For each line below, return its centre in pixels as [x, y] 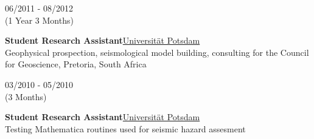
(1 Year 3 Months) [39, 20]
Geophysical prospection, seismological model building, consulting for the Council [157, 52]
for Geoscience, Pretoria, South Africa [76, 64]
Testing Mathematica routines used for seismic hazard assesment [125, 128]
